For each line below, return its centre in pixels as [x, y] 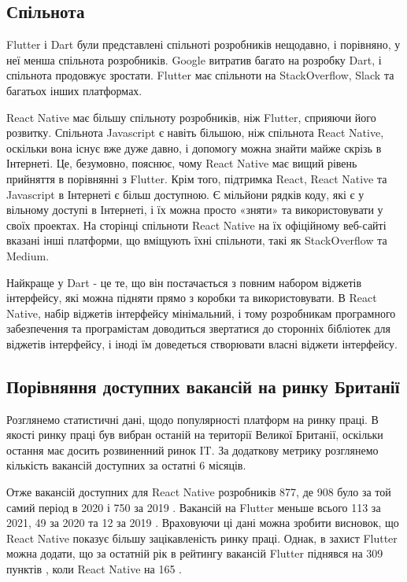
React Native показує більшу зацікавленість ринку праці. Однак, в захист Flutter [202, 538]
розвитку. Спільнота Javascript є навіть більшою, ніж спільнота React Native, [195, 133]
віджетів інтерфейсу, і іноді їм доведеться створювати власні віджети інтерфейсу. [202, 343]
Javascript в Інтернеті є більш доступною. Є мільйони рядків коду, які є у [185, 194]
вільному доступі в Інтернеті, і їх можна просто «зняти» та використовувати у [195, 210]
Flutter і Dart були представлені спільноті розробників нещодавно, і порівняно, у [203, 44]
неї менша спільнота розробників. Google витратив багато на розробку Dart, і [194, 59]
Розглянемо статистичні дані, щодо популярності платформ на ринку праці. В [192, 419]
